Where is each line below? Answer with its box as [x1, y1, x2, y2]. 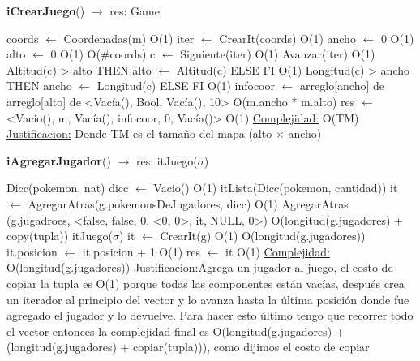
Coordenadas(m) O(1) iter [63, 29, 195, 46]
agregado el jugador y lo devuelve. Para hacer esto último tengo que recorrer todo [6, 307, 414, 324]
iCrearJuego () [6, 2, 85, 19]
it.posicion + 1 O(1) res [82, 243, 201, 260]
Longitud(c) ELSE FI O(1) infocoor [96, 77, 275, 94]
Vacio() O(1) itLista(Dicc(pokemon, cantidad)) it [153, 179, 398, 196]
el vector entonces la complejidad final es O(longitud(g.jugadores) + [6, 322, 345, 339]
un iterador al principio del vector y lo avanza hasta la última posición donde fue [6, 290, 409, 307]
